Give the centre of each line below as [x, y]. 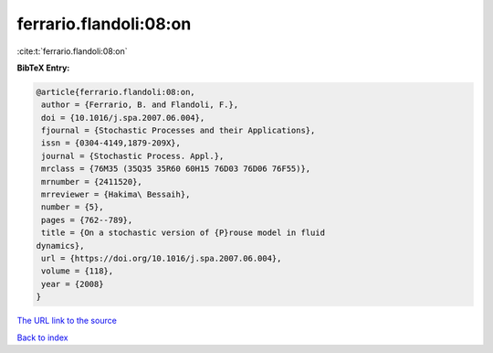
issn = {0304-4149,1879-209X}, [111, 143]
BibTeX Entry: [43, 68]
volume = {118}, [78, 271]
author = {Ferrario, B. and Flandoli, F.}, [140, 105]
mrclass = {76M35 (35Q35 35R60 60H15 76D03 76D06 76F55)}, [176, 169]
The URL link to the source [67, 321]
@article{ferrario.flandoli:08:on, [115, 92]
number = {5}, [73, 207]
